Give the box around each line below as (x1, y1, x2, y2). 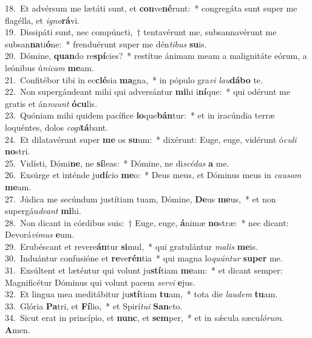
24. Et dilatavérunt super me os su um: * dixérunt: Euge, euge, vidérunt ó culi (5, 133, 297, 145)
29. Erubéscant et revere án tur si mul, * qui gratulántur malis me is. (5, 240, 258, 252)
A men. (5, 323, 30, 336)
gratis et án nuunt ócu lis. (5, 97, 98, 109)
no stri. (5, 145, 30, 157)
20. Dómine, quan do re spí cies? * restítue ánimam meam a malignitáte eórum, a (5, 49, 307, 62)
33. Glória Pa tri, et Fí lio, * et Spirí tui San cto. (5, 299, 183, 312)
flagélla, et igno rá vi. (5, 13, 80, 26)
